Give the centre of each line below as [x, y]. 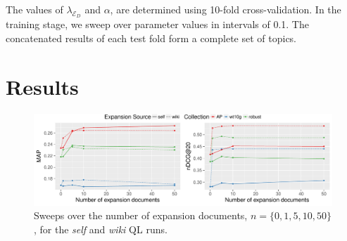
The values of [34, 9]
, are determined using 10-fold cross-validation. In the [226, 9]
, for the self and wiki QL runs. [101, 229]
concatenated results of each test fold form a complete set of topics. [151, 38]
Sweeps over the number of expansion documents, [141, 215]
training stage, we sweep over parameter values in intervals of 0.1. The [157, 24]
